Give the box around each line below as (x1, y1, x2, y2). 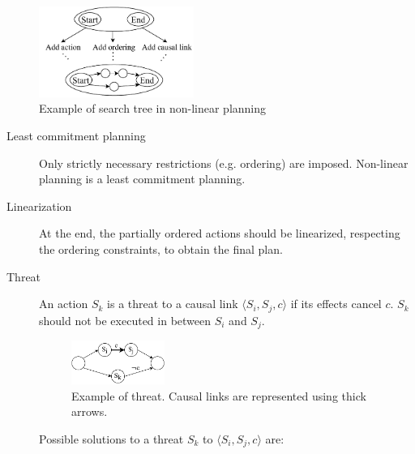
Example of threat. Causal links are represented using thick (71, 387, 366, 404)
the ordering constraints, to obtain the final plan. (39, 241, 283, 258)
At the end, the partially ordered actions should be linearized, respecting (39, 225, 400, 242)
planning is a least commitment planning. (39, 170, 246, 187)
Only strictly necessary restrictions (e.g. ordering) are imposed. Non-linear (39, 154, 409, 171)
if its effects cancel (290, 295, 382, 312)
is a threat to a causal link (107, 295, 238, 312)
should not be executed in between (39, 311, 212, 328)
